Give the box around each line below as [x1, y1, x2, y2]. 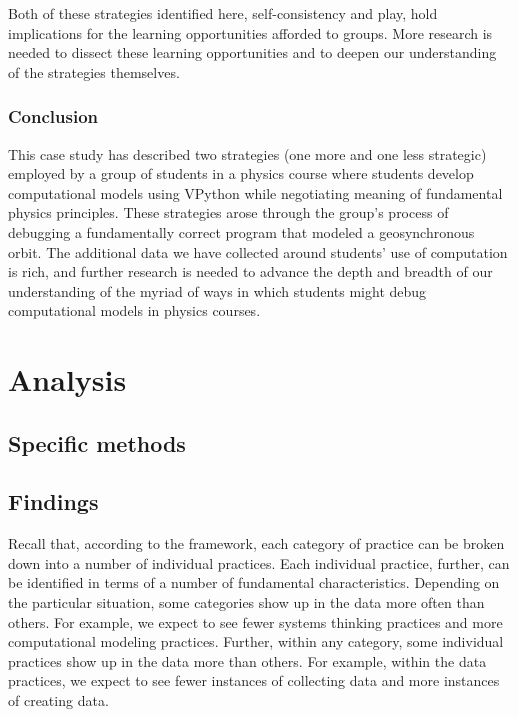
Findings [8, 486, 99, 517]
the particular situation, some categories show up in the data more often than [8, 592, 485, 613]
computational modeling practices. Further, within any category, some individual [8, 631, 504, 652]
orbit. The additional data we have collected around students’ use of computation [8, 241, 508, 262]
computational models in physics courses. [8, 300, 261, 321]
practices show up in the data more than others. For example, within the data [8, 650, 487, 671]
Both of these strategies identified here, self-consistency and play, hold [8, 3, 438, 23]
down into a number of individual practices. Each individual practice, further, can [8, 552, 510, 573]
